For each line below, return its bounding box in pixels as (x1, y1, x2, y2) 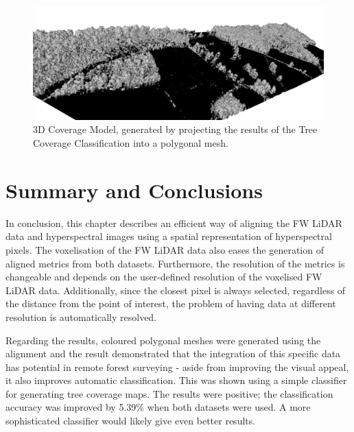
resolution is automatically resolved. (5, 309, 157, 324)
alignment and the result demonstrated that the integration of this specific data (5, 346, 341, 361)
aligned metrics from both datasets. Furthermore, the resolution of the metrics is (5, 256, 345, 270)
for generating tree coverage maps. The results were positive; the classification (5, 386, 333, 400)
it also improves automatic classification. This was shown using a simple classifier (5, 373, 347, 387)
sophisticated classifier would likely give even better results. (5, 413, 256, 428)
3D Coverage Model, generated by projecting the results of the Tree (33, 122, 318, 136)
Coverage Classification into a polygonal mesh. (33, 136, 228, 150)
